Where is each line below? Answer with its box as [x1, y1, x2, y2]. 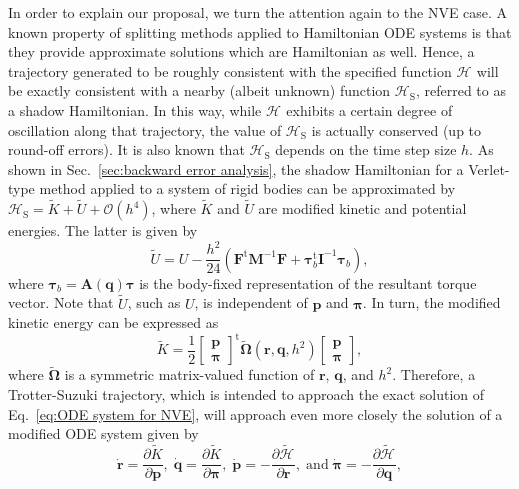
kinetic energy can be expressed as [8, 312, 219, 333]
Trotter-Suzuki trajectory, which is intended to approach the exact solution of [8, 384, 484, 405]
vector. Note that [8, 292, 114, 313]
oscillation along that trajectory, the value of [8, 119, 282, 140]
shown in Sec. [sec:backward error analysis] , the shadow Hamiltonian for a [8, 158, 464, 179]
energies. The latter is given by [8, 220, 198, 241]
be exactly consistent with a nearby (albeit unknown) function [8, 80, 391, 101]
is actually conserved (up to [311, 119, 482, 140]
